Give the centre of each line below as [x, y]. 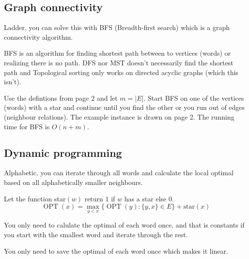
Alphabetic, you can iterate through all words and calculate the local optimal [119, 173]
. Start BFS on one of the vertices [194, 98]
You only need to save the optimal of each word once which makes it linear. [116, 251]
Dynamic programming [63, 152]
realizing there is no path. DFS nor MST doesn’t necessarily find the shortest [119, 62]
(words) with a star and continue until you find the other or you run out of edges [124, 107]
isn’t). [13, 82]
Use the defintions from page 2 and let [61, 98]
